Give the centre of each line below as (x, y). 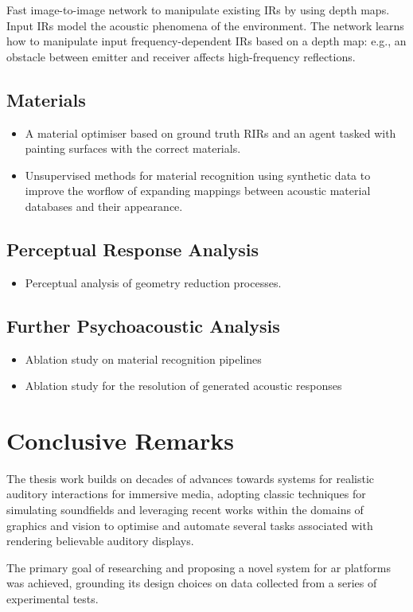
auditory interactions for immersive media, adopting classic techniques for (186, 494)
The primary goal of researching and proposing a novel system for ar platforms (199, 567)
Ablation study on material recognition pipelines (143, 359)
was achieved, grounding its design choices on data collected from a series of (192, 583)
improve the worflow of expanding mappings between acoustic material (198, 191)
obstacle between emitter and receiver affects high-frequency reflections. (181, 56)
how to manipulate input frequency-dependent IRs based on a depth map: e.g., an (206, 41)
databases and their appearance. (104, 206)
